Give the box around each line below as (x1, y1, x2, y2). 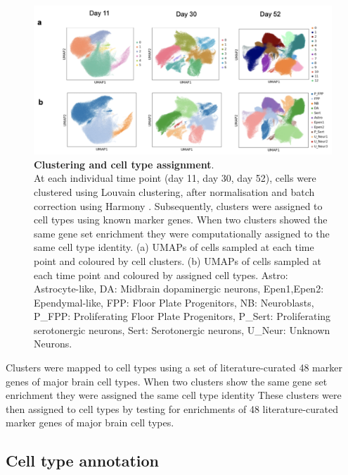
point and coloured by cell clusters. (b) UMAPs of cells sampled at (34, 253, 321, 268)
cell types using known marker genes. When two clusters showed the (34, 212, 328, 227)
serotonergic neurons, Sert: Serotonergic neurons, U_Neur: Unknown (34, 322, 330, 337)
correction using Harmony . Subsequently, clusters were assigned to (34, 198, 323, 213)
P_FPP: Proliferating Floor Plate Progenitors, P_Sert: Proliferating (34, 309, 331, 323)
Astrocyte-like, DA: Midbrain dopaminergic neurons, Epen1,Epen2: (34, 281, 324, 296)
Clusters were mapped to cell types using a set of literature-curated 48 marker (6, 360, 342, 375)
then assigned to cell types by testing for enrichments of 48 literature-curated (6, 401, 339, 416)
